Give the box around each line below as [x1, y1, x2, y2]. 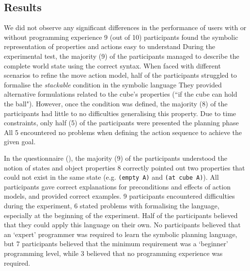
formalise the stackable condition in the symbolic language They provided [4, 79, 222, 89]
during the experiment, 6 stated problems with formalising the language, [4, 200, 219, 210]
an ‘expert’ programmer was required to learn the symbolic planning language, [4, 229, 237, 239]
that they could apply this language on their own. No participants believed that [4, 220, 241, 230]
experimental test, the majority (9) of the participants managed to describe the [4, 51, 239, 61]
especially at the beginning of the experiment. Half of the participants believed [4, 210, 238, 220]
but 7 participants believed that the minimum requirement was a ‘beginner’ [4, 238, 228, 249]
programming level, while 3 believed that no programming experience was [4, 248, 223, 258]
